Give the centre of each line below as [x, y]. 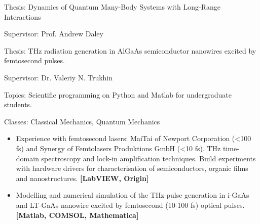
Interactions [23, 16]
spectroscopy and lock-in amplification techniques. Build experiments [148, 158]
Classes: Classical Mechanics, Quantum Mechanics [82, 121]
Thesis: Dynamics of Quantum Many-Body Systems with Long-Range [112, 7]
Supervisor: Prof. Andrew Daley [54, 34]
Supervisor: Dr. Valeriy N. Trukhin [59, 77]
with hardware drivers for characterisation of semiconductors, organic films [132, 168]
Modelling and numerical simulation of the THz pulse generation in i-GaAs [133, 195]
